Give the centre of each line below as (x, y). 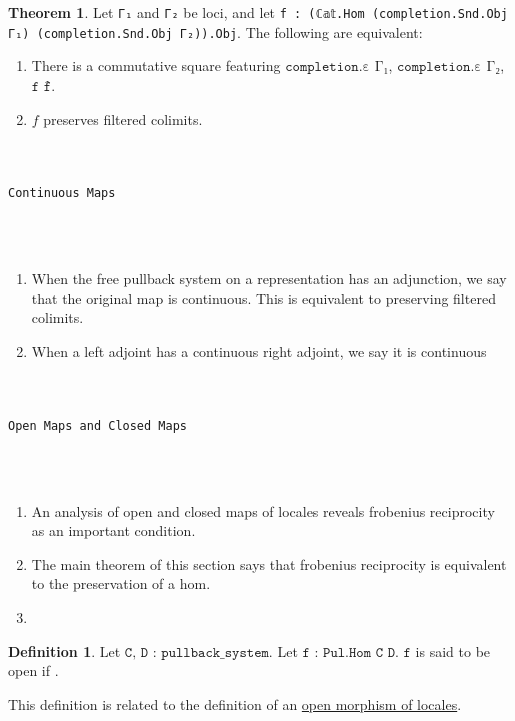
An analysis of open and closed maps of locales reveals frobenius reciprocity (263, 510)
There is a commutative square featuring (156, 65)
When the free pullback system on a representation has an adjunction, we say (269, 278)
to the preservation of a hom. (121, 583)
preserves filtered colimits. (123, 118)
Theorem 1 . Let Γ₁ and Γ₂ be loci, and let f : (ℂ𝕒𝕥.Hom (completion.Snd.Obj (258, 12)
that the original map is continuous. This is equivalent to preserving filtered (263, 297)
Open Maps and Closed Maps (97, 425)
